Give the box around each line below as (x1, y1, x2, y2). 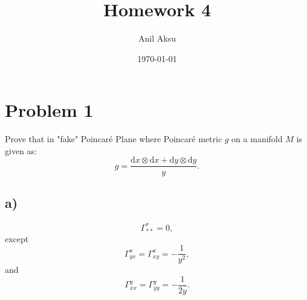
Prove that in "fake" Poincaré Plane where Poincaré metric (5, 133, 222, 145)
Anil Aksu (138, 32, 176, 45)
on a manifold (231, 133, 283, 145)
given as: (5, 144, 37, 157)
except (5, 232, 29, 245)
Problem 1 (5, 98, 94, 122)
